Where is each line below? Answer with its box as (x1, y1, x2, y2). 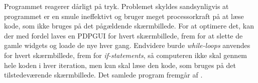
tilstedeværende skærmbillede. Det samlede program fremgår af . (4, 69, 203, 80)
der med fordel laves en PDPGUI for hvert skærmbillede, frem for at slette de (4, 30, 243, 40)
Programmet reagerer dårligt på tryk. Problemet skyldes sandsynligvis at (4, 1, 229, 11)
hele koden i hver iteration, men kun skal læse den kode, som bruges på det (4, 59, 236, 70)
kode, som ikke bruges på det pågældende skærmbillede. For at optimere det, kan (4, 20, 254, 31)
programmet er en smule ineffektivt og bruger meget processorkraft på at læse (4, 10, 244, 21)
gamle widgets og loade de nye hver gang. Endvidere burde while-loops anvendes (4, 40, 250, 50)
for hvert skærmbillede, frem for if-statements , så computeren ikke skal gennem (4, 49, 247, 60)
